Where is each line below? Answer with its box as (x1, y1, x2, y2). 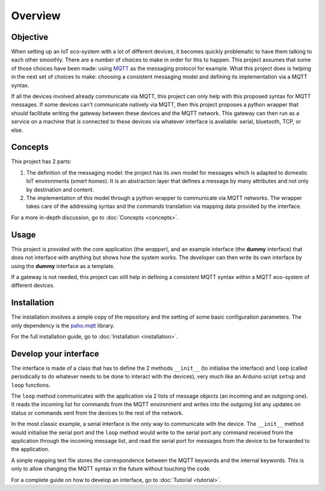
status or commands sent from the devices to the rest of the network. (11, 409, 184, 416)
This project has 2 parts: (11, 158, 72, 165)
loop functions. (11, 381, 51, 389)
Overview (11, 9, 61, 22)
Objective (11, 32, 49, 42)
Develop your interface (11, 348, 99, 358)
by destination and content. (26, 186, 94, 193)
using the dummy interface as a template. (11, 262, 116, 269)
